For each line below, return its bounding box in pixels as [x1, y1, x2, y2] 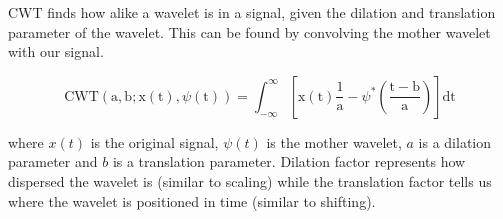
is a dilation [418, 131, 492, 152]
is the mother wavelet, [266, 131, 402, 152]
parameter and [8, 151, 98, 172]
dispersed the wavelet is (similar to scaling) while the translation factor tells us [8, 170, 492, 191]
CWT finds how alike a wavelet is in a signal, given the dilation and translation [8, 2, 496, 22]
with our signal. [8, 41, 104, 62]
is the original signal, [90, 131, 219, 152]
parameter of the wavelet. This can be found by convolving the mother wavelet [8, 21, 491, 42]
